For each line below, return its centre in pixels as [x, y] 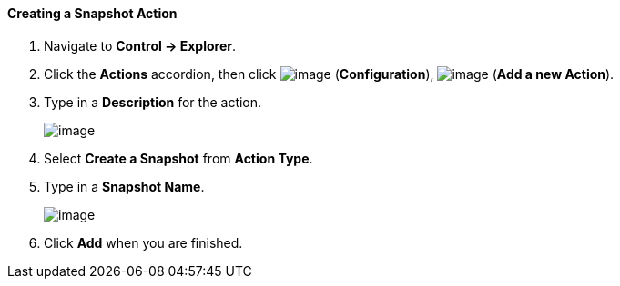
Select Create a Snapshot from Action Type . [178, 158]
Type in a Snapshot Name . [124, 186]
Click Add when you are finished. [143, 242]
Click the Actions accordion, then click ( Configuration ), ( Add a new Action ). [329, 74]
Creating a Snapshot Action [92, 13]
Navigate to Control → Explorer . [140, 45]
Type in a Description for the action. [153, 102]
